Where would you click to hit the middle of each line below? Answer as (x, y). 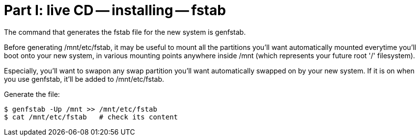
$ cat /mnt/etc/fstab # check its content (91, 117)
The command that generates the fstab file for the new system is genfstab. (125, 32)
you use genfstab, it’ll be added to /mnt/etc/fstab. (84, 79)
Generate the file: (32, 94)
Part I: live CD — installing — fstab (115, 10)
